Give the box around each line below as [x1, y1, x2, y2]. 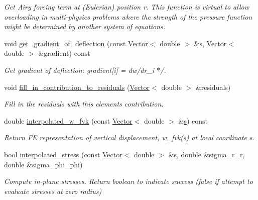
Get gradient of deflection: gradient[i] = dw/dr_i [4, 64, 155, 75]
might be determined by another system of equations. [4, 21, 165, 32]
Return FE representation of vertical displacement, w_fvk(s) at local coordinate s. [4, 132, 254, 143]
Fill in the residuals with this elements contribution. [4, 98, 164, 109]
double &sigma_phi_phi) [4, 159, 83, 169]
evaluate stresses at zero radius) [4, 185, 102, 196]
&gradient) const [38, 48, 90, 58]
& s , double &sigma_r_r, [168, 149, 245, 159]
